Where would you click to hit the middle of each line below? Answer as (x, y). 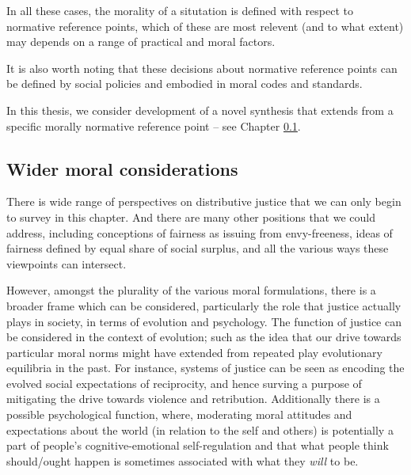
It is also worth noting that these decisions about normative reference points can (202, 68)
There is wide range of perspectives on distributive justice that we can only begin (204, 201)
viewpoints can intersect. (67, 263)
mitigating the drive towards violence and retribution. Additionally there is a (193, 399)
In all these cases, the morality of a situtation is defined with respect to (180, 10)
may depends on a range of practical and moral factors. (141, 42)
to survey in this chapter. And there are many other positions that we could (191, 217)
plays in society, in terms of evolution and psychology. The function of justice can (204, 321)
